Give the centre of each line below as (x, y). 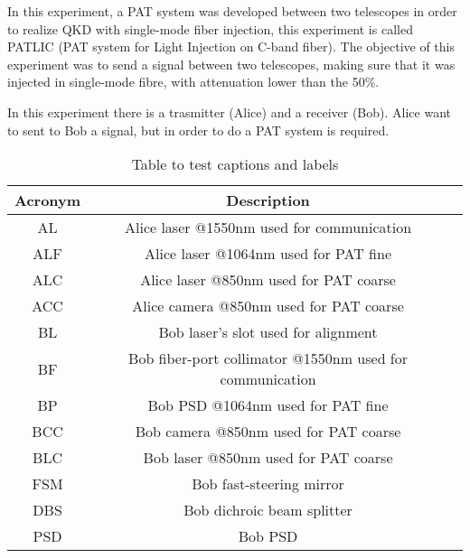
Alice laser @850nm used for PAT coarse (268, 280)
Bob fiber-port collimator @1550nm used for (268, 358)
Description (268, 200)
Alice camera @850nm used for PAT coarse (268, 306)
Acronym (48, 200)
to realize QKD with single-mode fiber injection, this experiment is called (210, 28)
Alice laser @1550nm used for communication (268, 228)
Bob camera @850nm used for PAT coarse (268, 432)
